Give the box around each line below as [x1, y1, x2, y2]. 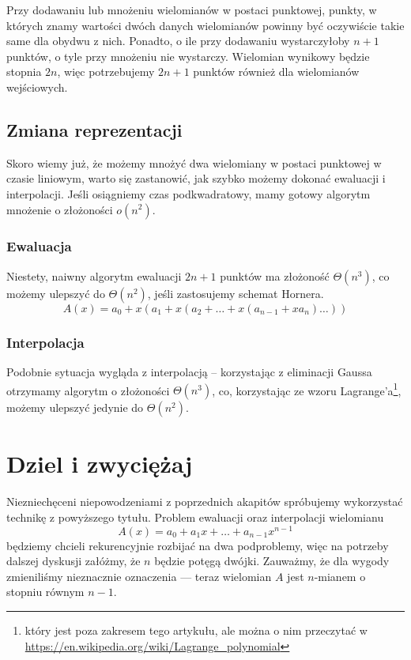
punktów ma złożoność [220, 267, 330, 284]
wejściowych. [6, 78, 68, 95]
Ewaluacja [6, 236, 72, 256]
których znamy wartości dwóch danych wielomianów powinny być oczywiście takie [6, 17, 405, 33]
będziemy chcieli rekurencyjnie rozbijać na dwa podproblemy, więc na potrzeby [6, 537, 389, 553]
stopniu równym [6, 583, 85, 600]
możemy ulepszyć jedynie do [6, 399, 144, 416]
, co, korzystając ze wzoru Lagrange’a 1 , [212, 379, 402, 398]
